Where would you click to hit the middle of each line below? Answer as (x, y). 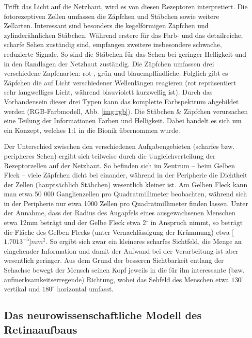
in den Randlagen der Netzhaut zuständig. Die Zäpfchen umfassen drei (109, 63)
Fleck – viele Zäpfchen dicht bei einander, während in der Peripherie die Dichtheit (126, 175)
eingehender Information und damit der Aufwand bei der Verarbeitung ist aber (121, 250)
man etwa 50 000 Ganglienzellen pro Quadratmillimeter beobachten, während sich (126, 194)
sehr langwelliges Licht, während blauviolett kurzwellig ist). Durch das (108, 92)
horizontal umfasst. (85, 289)
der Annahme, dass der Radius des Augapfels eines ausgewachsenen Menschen (120, 213)
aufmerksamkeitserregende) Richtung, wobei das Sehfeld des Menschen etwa (117, 279)
